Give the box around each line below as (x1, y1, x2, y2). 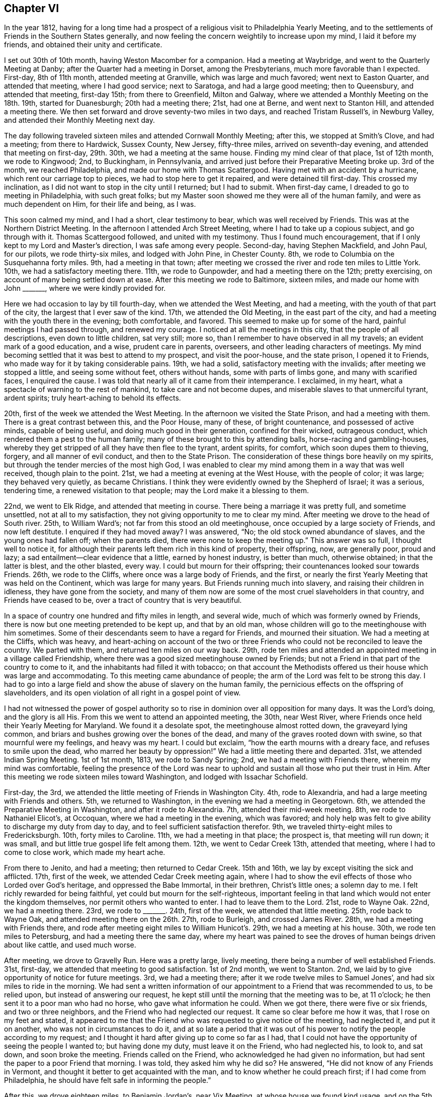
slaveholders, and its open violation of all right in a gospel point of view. (4, 688, 241, 697)
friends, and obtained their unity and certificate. (4, 40, 162, 49)
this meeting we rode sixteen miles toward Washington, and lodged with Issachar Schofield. (4, 772, 308, 781)
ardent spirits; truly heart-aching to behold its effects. (4, 394, 181, 403)
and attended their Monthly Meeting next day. (4, 116, 155, 125)
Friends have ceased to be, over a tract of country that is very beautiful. (4, 596, 242, 605)
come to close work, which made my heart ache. (4, 848, 165, 857)
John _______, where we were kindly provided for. (4, 284, 166, 293)
